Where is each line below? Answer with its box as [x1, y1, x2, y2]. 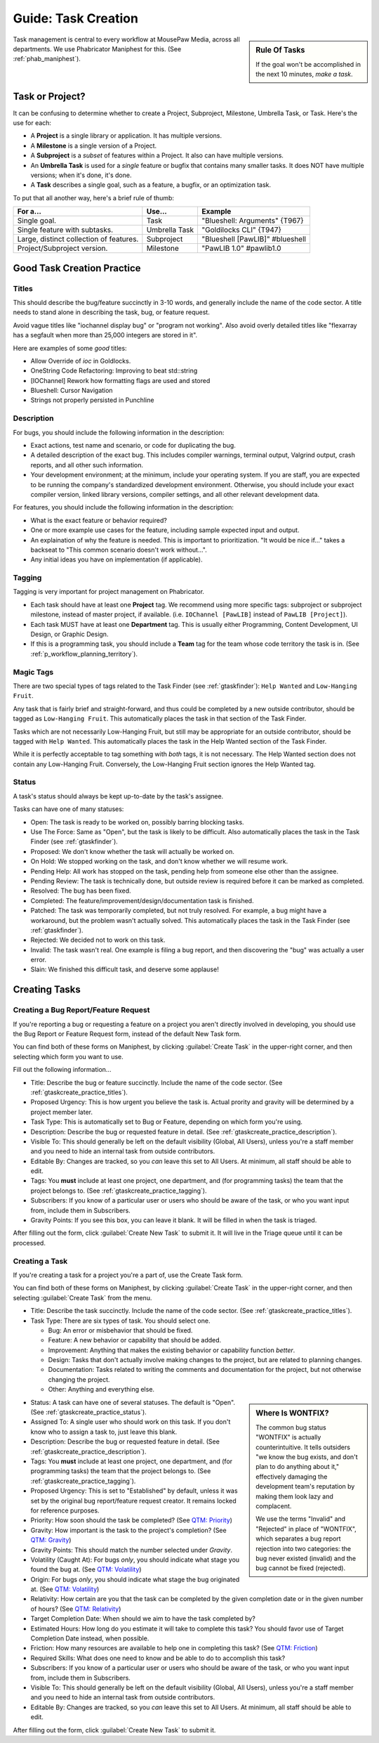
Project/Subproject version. [17, 243, 108, 253]
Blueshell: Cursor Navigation [30, 387, 113, 395]
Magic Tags [13, 667, 54, 677]
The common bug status [255, 1423, 326, 1432]
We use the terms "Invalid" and [255, 1515, 346, 1523]
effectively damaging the [255, 1472, 328, 1481]
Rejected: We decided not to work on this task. [30, 935, 166, 945]
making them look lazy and [255, 1492, 333, 1501]
